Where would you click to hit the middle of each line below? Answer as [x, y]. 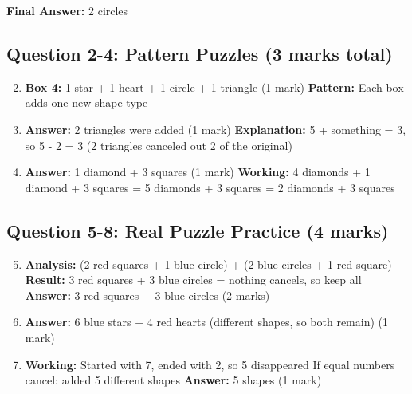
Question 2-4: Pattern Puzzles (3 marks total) [200, 53]
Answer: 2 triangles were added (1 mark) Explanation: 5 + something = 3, [216, 129]
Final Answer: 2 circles [67, 10]
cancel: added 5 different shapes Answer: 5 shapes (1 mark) [173, 380]
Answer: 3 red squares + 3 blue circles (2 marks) [147, 295]
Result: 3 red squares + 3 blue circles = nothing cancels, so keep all [193, 280]
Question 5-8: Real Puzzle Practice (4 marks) [198, 230]
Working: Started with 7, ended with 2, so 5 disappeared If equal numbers [210, 364]
